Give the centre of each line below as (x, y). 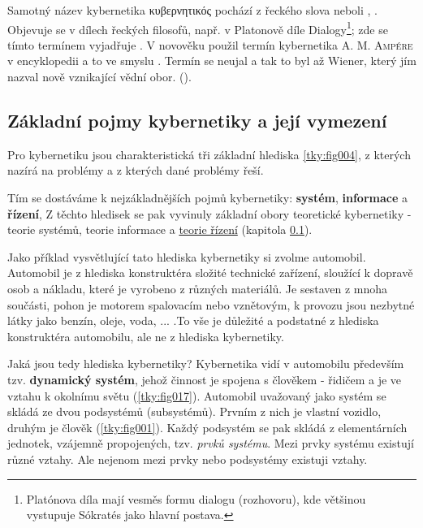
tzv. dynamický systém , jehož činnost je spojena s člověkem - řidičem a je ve (205, 379)
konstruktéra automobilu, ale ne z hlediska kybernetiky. (146, 336)
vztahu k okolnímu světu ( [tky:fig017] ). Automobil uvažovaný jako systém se (197, 395)
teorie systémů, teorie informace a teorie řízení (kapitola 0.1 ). (160, 229)
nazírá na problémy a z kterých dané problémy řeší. (136, 170)
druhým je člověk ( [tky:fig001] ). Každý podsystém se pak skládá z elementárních (207, 427)
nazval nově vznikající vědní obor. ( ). (99, 77)
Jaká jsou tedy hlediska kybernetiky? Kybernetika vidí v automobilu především (206, 364)
